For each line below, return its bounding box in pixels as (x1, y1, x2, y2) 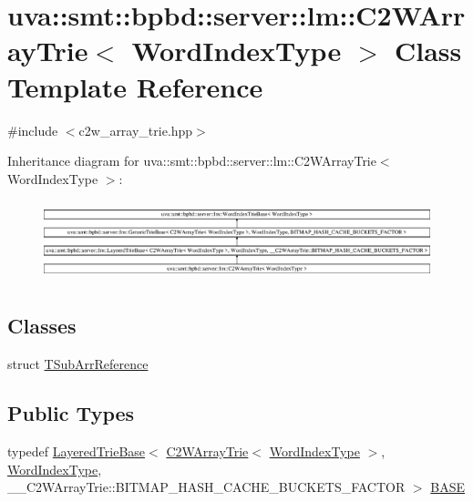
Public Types (7, 399, 135, 427)
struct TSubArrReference (7, 354, 149, 374)
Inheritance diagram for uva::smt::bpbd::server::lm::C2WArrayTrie (7, 151, 376, 170)
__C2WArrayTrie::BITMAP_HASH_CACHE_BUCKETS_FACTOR (7, 477, 406, 497)
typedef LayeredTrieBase (7, 442, 146, 461)
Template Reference (7, 67, 263, 105)
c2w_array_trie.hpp (78, 120, 193, 139)
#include (7, 120, 58, 139)
